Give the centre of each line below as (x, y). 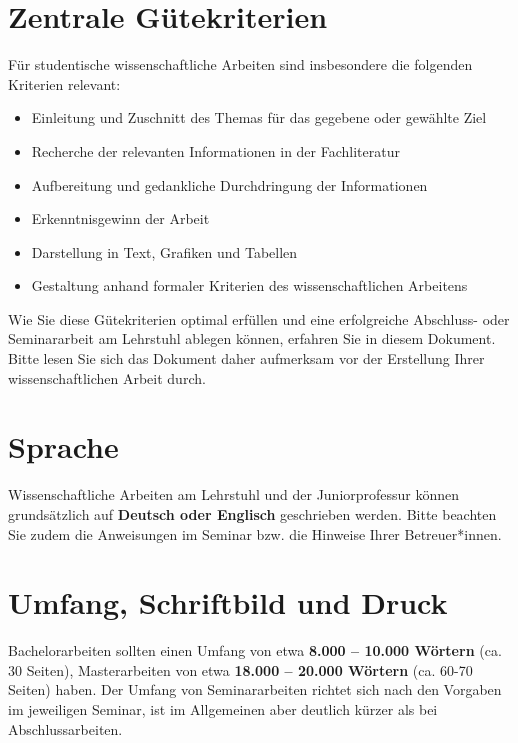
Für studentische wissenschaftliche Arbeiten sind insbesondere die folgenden (240, 64)
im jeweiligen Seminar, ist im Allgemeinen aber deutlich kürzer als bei (223, 709)
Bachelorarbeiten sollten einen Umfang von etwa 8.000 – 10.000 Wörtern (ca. (255, 650)
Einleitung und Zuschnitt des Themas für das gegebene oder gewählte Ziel (259, 117)
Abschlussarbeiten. (65, 728)
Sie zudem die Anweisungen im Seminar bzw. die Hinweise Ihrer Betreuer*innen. (255, 533)
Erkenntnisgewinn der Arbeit (120, 218)
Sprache (63, 446)
